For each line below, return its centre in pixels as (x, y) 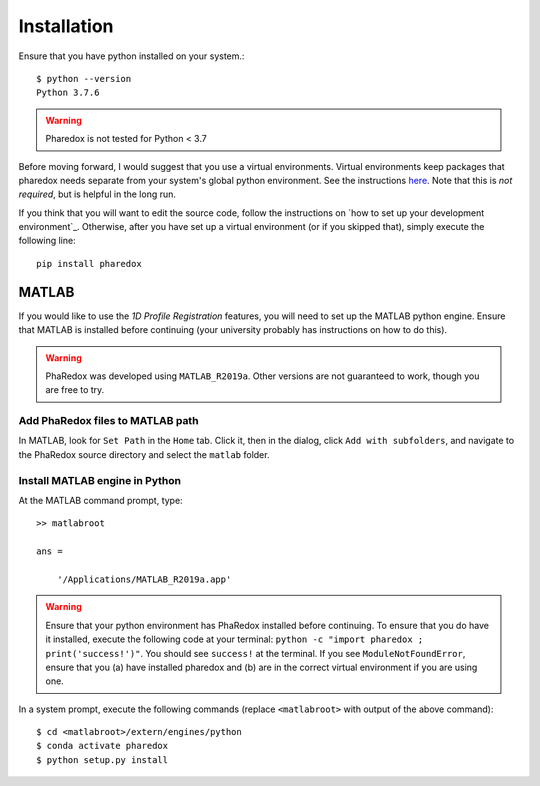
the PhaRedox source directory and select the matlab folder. (144, 454)
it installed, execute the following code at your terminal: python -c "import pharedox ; (234, 639)
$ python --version (84, 78)
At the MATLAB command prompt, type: (101, 500)
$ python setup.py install (102, 759)
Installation (66, 26)
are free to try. (75, 390)
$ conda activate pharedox (102, 746)
